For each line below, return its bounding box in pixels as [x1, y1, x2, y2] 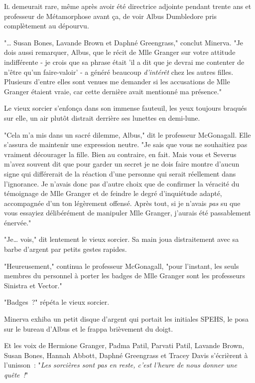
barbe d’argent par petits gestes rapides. [4, 244, 127, 254]
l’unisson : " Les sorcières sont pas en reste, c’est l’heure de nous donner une [4, 360, 237, 370]
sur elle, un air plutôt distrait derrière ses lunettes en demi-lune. [4, 112, 200, 123]
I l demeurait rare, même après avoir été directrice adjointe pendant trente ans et [4, 1, 252, 11]
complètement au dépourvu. [4, 20, 89, 31]
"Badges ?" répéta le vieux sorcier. [4, 297, 110, 307]
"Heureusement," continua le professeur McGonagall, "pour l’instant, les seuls [4, 260, 239, 271]
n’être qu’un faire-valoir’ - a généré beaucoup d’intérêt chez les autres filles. [4, 66, 234, 77]
